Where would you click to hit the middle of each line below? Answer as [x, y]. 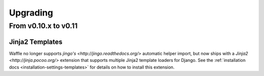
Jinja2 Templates [36, 42]
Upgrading [31, 13]
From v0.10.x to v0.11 [43, 26]
